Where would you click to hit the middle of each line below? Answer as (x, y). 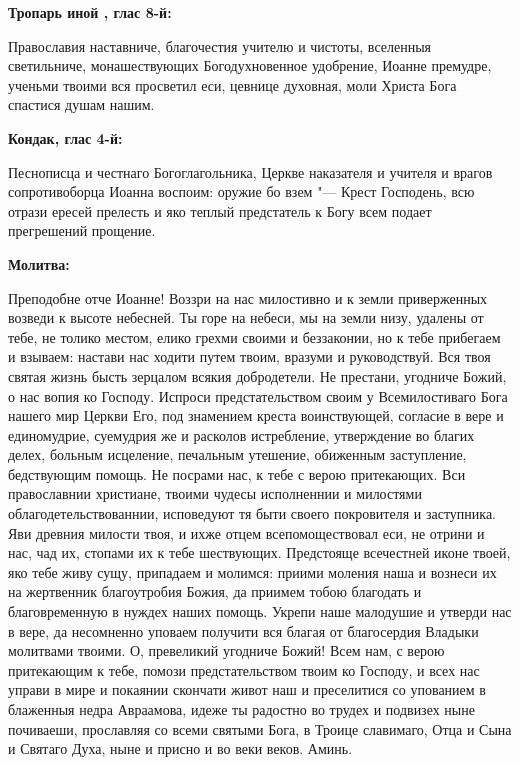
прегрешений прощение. (82, 230)
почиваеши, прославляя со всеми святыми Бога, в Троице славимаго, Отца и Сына (260, 728)
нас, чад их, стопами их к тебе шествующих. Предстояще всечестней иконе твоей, (259, 552)
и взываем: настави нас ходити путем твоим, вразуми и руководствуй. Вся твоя (249, 356)
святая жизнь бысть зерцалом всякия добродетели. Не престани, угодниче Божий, (257, 375)
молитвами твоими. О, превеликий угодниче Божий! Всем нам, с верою (226, 650)
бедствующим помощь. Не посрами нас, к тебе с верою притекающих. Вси (237, 473)
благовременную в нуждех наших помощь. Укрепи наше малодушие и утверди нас (260, 611)
